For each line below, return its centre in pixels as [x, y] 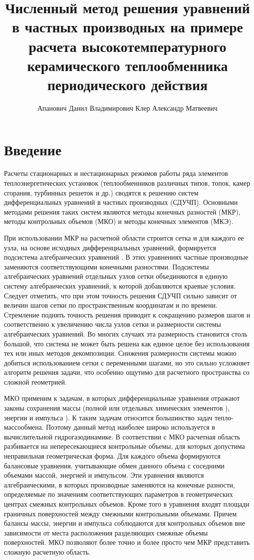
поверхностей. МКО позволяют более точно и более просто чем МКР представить [127, 542]
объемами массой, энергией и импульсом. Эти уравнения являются [104, 475]
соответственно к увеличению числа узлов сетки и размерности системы [113, 324]
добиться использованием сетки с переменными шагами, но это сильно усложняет [127, 362]
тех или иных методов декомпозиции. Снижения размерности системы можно [120, 353]
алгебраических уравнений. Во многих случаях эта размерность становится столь [126, 333]
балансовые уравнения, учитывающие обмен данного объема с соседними [114, 465]
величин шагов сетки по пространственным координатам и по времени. [111, 305]
